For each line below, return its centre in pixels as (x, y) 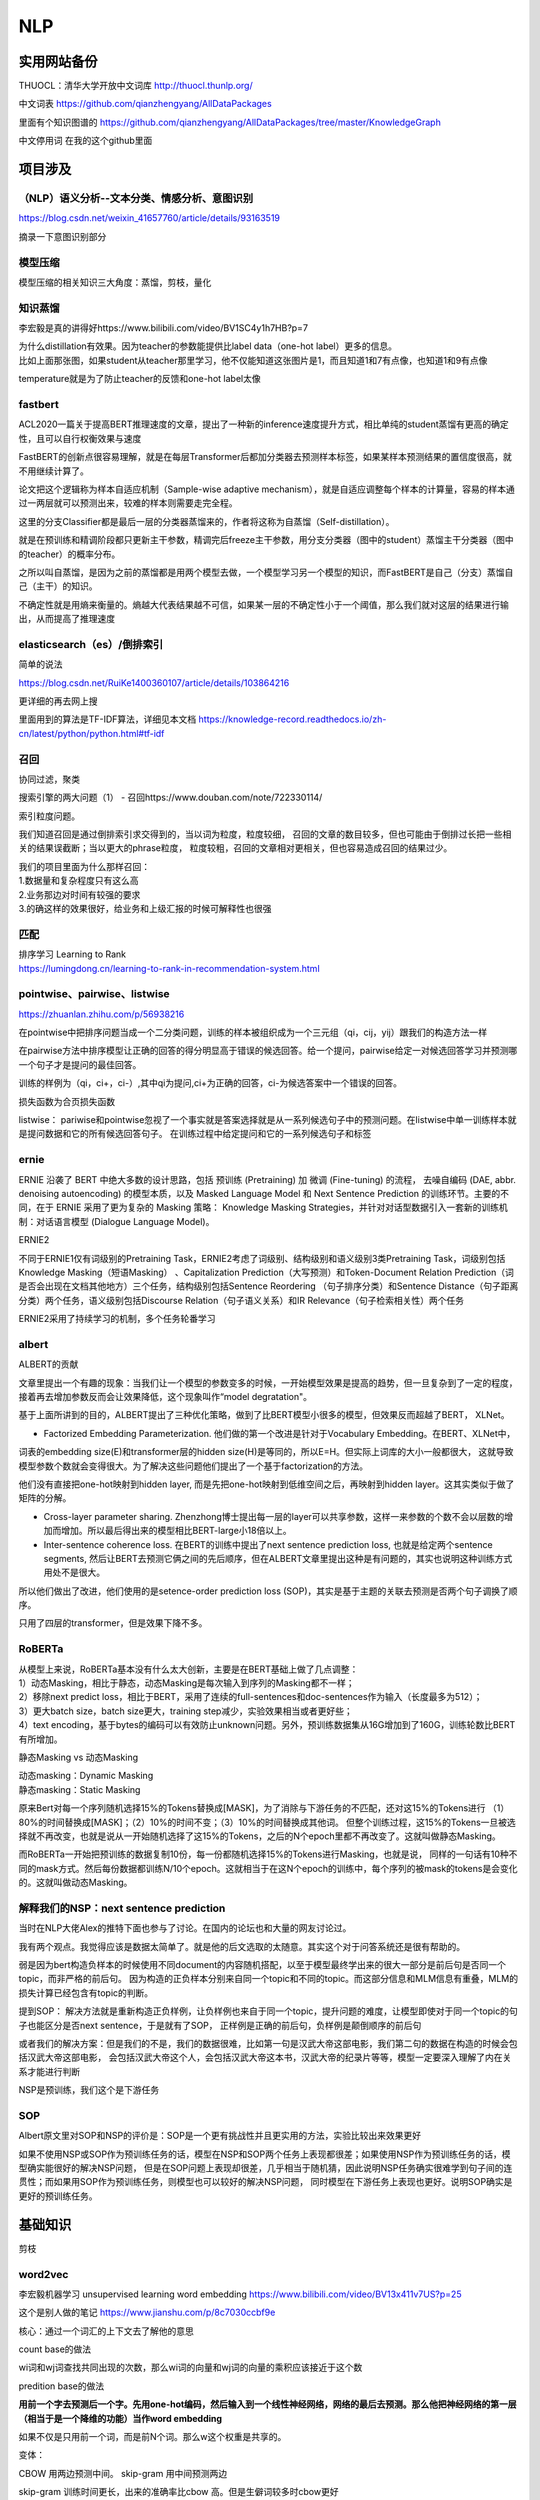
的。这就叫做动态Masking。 (75, 1882)
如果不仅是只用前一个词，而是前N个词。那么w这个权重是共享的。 (152, 2437)
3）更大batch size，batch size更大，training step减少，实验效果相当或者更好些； (186, 1711)
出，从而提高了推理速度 (66, 619)
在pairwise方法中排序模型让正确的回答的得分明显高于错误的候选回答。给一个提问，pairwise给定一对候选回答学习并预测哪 (268, 1051)
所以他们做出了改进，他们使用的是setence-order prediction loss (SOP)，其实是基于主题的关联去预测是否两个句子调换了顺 (268, 1591)
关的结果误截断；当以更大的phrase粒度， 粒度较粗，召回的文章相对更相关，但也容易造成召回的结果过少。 (235, 848)
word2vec (43, 2274)
